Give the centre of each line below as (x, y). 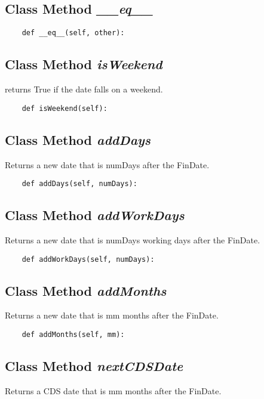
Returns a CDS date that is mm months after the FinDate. (113, 390)
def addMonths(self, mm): (73, 335)
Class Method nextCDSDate (94, 366)
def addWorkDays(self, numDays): (88, 259)
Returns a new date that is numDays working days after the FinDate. (133, 239)
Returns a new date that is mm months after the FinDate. (112, 315)
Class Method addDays (78, 139)
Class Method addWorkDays (95, 215)
